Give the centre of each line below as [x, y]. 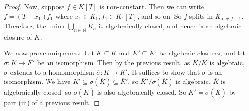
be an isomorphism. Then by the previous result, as [114, 62]
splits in [201, 16]
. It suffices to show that [164, 72]
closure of [18, 36]
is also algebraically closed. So [142, 92]
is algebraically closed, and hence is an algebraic [170, 26]
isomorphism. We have [37, 81]
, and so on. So [159, 16]
